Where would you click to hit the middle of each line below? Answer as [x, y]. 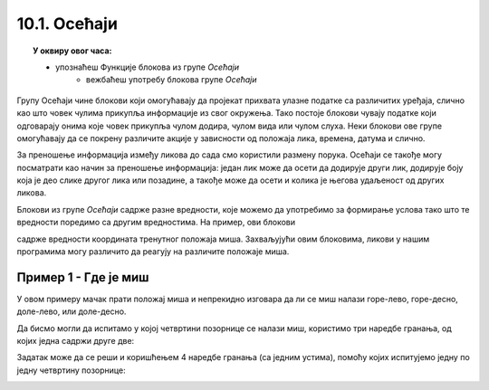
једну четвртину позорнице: [71, 370]
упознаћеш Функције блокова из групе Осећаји [148, 67]
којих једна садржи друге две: [76, 341]
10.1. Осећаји [67, 24]
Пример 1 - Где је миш [83, 277]
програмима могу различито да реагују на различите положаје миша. [153, 252]
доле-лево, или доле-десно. [72, 311]
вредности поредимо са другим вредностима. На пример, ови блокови [156, 223]
